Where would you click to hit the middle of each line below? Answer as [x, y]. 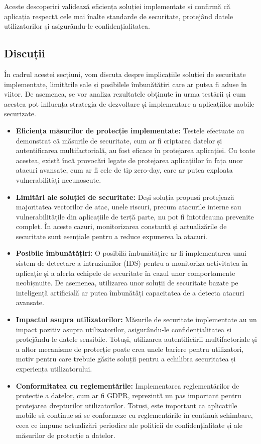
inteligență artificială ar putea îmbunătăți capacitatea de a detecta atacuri [130, 292]
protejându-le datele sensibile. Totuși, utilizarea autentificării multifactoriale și [136, 339]
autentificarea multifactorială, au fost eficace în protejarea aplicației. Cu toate [136, 150]
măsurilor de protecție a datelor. [66, 435]
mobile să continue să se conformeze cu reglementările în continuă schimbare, [134, 415]
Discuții [25, 53]
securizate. [20, 114]
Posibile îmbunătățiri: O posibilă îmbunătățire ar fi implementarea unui [131, 253]
